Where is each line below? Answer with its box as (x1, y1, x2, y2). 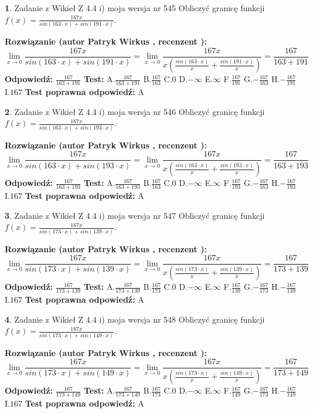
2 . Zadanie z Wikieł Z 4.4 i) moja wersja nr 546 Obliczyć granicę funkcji (5, 105, 265, 117)
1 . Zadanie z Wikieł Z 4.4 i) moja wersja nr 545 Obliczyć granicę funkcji (5, 2, 265, 13)
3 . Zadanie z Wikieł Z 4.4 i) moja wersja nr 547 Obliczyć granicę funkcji (5, 209, 265, 221)
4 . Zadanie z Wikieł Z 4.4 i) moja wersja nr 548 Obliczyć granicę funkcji (5, 313, 265, 325)
